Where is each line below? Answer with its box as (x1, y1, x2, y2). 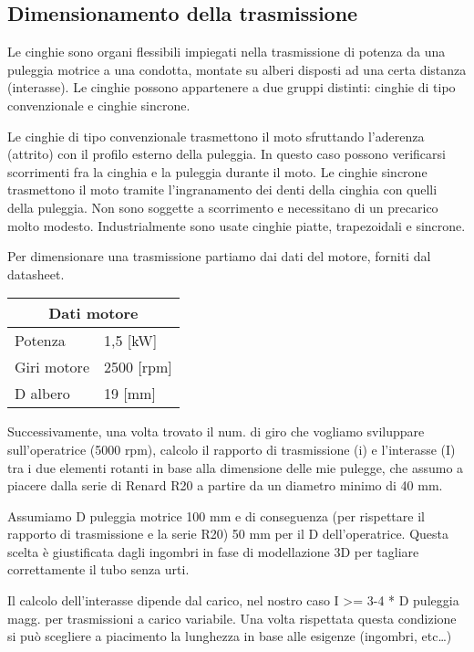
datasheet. (7, 264, 65, 283)
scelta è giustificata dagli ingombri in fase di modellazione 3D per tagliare (7, 542, 419, 561)
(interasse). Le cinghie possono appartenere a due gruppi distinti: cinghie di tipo (7, 78, 456, 97)
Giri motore (15, 356, 89, 378)
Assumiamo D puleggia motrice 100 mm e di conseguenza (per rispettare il (7, 506, 425, 525)
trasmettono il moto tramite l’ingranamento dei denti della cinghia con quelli (7, 180, 438, 199)
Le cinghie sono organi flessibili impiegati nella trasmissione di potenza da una (7, 42, 446, 61)
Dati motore (48, 302, 139, 324)
